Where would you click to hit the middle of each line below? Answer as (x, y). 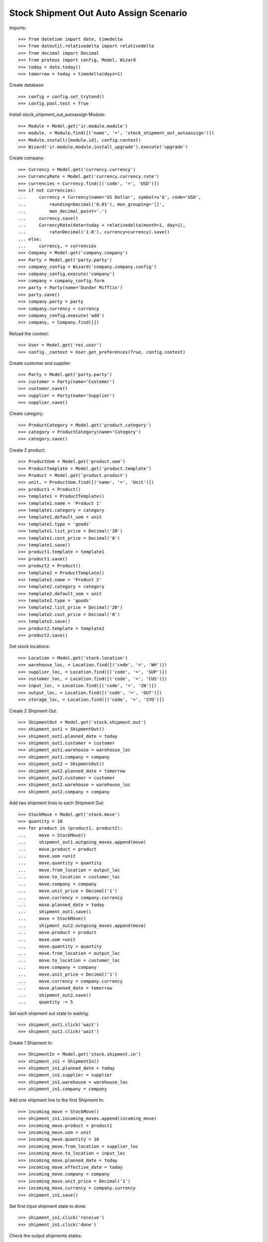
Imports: (18, 28)
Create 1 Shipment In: (31, 1043)
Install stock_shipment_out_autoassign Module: (57, 115)
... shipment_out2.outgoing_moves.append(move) (82, 926)
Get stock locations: (30, 646)
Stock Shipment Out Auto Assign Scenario (98, 13)
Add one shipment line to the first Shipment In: (57, 1100)
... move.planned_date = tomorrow (65, 988)
